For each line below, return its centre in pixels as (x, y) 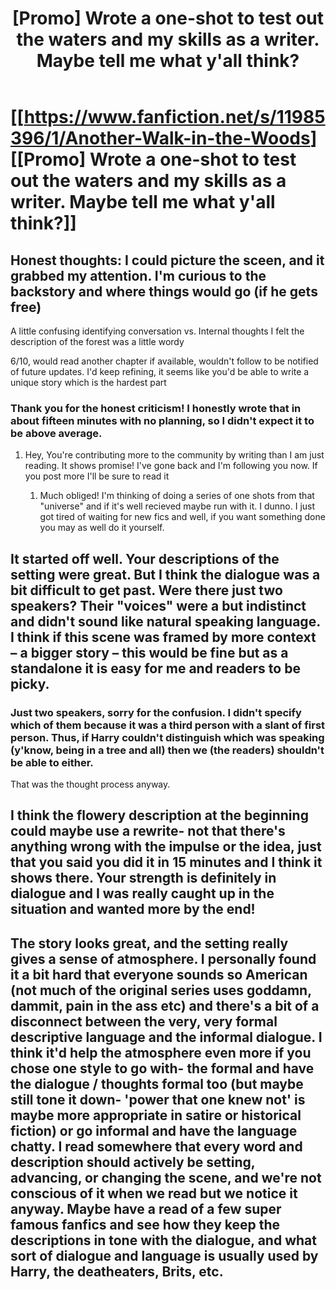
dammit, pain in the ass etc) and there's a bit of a (165, 1005)
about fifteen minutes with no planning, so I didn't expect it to (162, 420)
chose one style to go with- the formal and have (162, 1068)
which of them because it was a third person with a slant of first (168, 725)
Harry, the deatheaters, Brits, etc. (117, 1271)
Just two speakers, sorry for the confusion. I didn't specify (156, 712)
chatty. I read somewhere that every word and (156, 1146)
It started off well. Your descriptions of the (145, 558)
